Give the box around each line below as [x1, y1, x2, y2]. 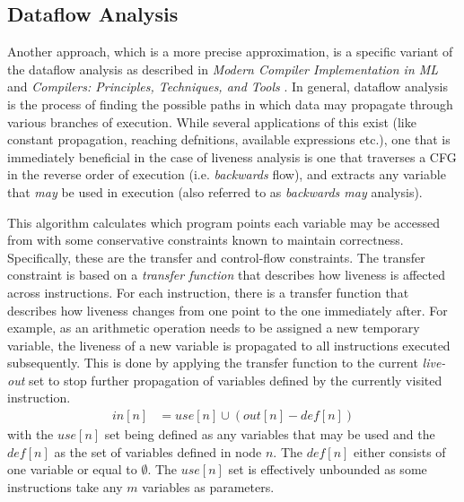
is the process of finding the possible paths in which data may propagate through [7, 94, 453, 113]
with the [7, 425, 54, 444]
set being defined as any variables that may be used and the [104, 425, 435, 444]
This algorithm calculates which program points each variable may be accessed [7, 212, 440, 231]
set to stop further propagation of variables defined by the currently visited [28, 370, 442, 389]
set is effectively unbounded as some [228, 460, 427, 479]
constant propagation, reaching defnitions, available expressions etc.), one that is [7, 130, 451, 149]
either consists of [354, 442, 446, 461]
